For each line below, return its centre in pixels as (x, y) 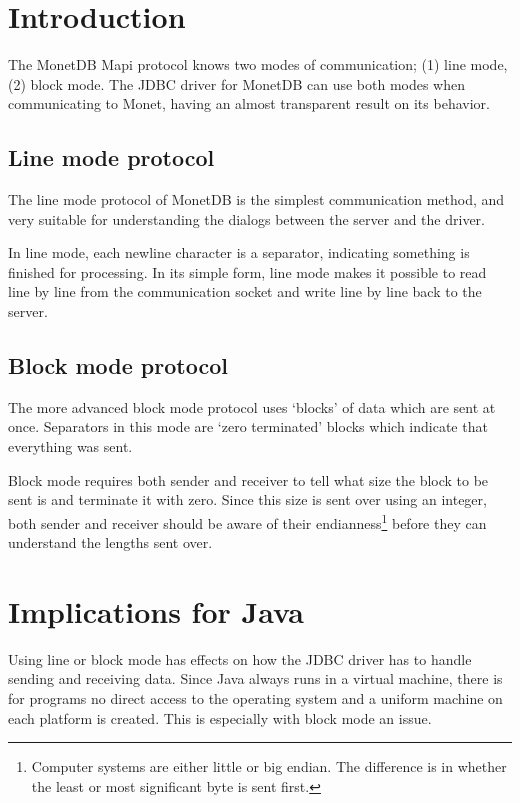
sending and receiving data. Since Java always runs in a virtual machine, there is (255, 678)
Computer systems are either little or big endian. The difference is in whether (269, 766)
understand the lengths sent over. (110, 542)
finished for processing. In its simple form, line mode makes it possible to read (247, 271)
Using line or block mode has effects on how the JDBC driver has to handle (240, 658)
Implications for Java (156, 610)
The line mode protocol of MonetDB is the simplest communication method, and (256, 199)
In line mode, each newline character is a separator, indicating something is (239, 252)
